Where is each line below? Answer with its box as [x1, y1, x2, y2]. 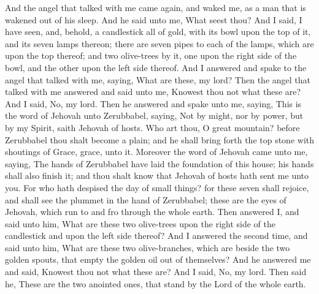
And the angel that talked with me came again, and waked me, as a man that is [5, 1, 306, 13]
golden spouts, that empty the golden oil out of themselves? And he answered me [5, 253, 311, 266]
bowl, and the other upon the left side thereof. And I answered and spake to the [5, 61, 307, 73]
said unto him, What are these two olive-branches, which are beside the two [5, 241, 290, 254]
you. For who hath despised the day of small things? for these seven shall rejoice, [5, 181, 309, 194]
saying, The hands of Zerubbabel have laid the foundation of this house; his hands [5, 157, 314, 170]
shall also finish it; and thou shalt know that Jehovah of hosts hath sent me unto [5, 169, 309, 182]
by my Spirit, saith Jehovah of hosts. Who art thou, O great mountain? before [5, 121, 300, 134]
